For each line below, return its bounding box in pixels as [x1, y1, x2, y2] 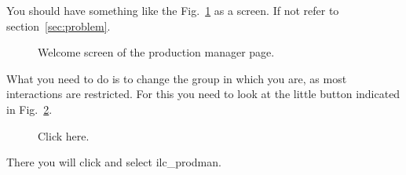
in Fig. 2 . [6, 100, 53, 117]
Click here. [38, 127, 90, 144]
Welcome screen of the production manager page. [38, 44, 275, 60]
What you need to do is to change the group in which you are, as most [6, 70, 347, 86]
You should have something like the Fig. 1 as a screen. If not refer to [6, 2, 339, 18]
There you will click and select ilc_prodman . [6, 154, 221, 170]
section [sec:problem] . [6, 17, 111, 34]
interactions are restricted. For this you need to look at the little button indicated [6, 86, 401, 102]
